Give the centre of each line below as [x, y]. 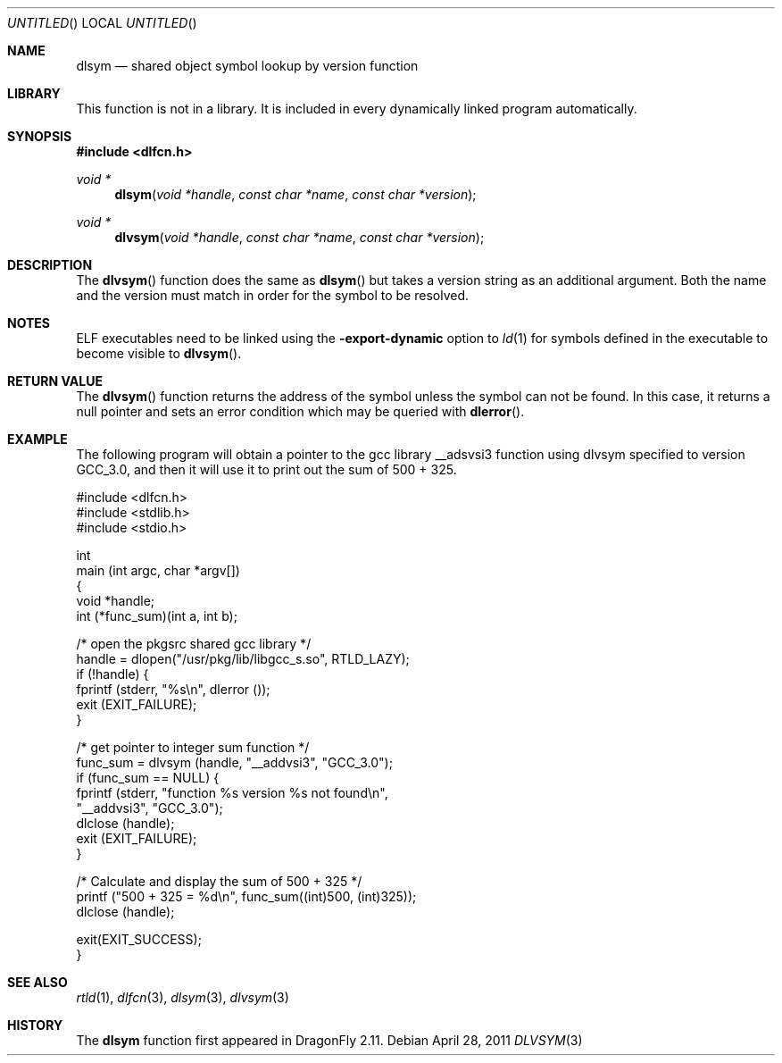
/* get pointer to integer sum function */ [193, 747]
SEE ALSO [37, 982]
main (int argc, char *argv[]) [158, 570]
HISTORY [35, 1025]
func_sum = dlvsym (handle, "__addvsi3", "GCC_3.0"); [234, 762]
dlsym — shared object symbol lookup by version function [247, 66]
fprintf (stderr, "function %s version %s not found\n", [232, 793]
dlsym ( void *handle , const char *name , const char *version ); [295, 194]
